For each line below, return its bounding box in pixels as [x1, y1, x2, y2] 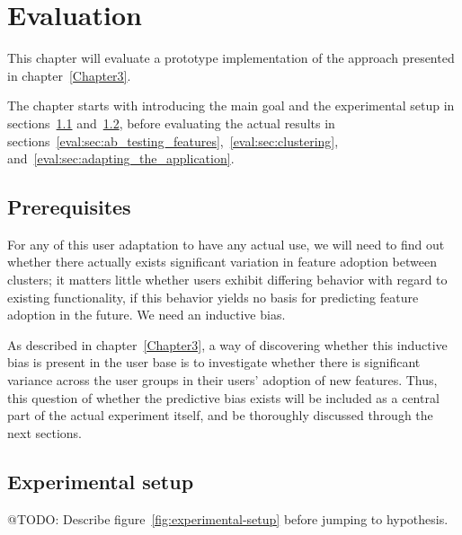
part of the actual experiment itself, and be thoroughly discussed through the [7, 406, 433, 425]
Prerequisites [7, 193, 131, 221]
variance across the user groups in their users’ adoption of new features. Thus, [7, 371, 438, 390]
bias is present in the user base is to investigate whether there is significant [7, 353, 421, 372]
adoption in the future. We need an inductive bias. [7, 305, 286, 324]
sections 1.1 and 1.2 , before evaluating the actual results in [7, 113, 335, 132]
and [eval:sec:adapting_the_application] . [7, 149, 235, 168]
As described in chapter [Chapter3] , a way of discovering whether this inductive [7, 335, 448, 354]
